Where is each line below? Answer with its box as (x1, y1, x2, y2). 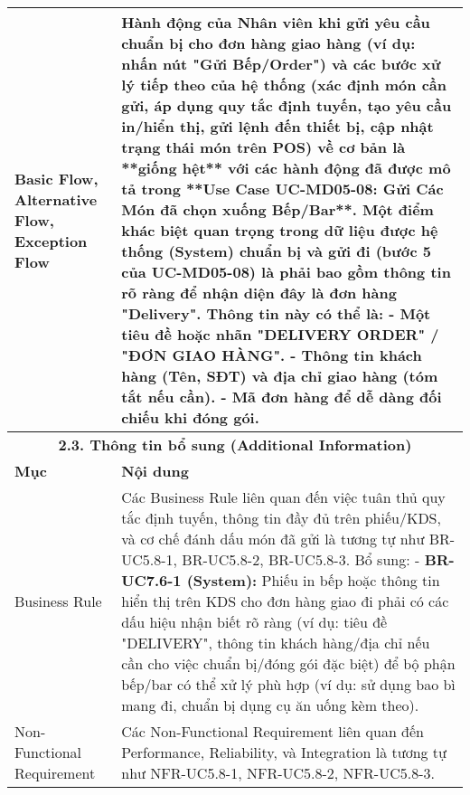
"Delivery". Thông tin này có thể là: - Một (121, 303, 431, 324)
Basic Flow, (14, 167, 99, 189)
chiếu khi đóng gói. (121, 407, 259, 428)
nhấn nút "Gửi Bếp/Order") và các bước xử (121, 53, 441, 74)
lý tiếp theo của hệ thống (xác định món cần (121, 74, 447, 95)
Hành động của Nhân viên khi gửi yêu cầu (121, 12, 430, 33)
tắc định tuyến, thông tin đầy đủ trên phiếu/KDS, (121, 507, 441, 528)
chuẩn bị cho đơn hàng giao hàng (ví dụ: (121, 33, 416, 53)
